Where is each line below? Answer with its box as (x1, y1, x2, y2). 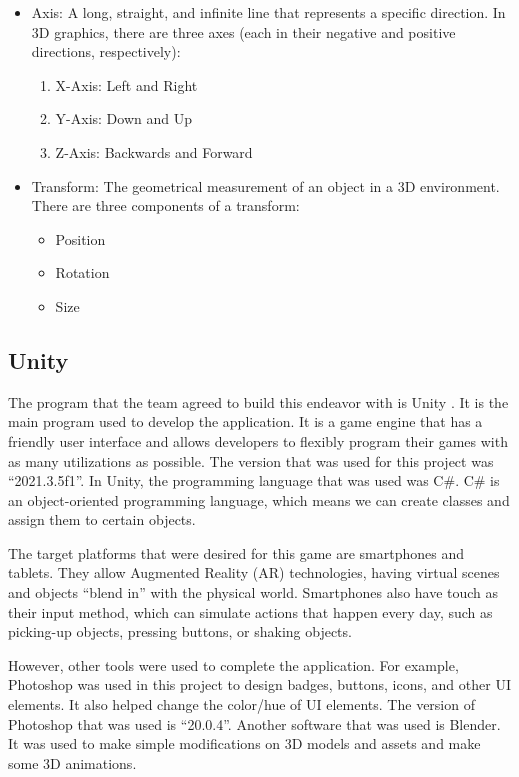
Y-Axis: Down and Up (55, 108, 192, 129)
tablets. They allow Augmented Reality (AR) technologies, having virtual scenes (8, 562, 500, 583)
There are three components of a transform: (31, 195, 300, 216)
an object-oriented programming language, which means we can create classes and (8, 489, 510, 510)
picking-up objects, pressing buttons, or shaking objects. (8, 621, 352, 642)
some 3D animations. (8, 752, 137, 773)
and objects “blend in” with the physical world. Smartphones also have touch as (8, 582, 499, 603)
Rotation (55, 262, 110, 283)
